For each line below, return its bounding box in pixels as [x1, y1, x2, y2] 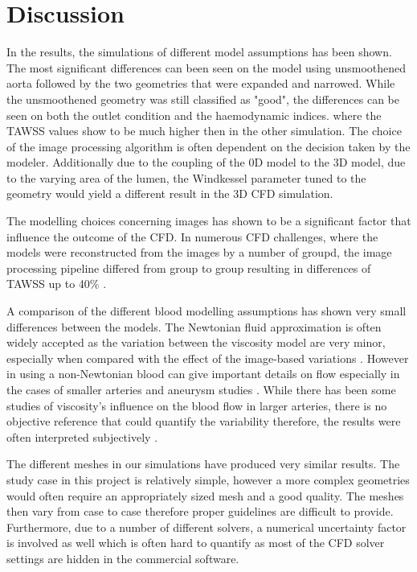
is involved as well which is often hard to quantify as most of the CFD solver [6, 534, 385, 551]
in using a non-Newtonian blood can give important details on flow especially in [6, 365, 400, 382]
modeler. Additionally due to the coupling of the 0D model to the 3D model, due [6, 154, 406, 171]
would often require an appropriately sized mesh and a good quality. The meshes [6, 487, 404, 504]
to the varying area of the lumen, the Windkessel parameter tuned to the [6, 169, 366, 186]
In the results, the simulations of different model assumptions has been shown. [6, 43, 392, 60]
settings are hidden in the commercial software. [6, 549, 239, 566]
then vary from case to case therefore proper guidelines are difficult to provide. [6, 503, 394, 520]
